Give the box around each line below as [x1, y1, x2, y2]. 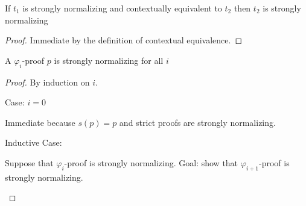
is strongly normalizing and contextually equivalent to [22, 2, 222, 14]
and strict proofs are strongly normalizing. [119, 116, 276, 128]
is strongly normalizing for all [54, 54, 164, 66]
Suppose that [5, 156, 54, 169]
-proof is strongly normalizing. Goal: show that [64, 156, 238, 169]
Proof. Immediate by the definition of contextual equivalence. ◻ [5, 34, 243, 46]
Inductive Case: [5, 136, 62, 149]
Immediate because [5, 116, 75, 128]
